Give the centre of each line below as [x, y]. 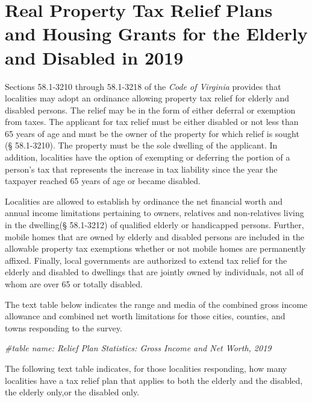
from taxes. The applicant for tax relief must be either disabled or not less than [152, 122]
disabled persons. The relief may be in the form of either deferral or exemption [150, 110]
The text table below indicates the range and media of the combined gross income [156, 304]
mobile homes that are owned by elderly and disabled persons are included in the [155, 236]
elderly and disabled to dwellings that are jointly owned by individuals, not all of [154, 272]
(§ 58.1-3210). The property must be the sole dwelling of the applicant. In [141, 145]
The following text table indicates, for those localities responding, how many [146, 368]
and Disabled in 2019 [94, 57]
